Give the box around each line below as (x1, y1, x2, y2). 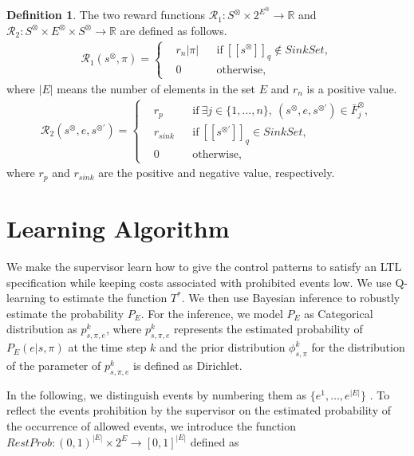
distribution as (6, 320, 77, 337)
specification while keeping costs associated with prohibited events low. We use (6, 273, 392, 290)
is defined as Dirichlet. (133, 356, 242, 373)
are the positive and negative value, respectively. (98, 164, 335, 181)
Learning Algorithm (6, 212, 230, 245)
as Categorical (304, 305, 373, 321)
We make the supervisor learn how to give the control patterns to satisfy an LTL (6, 257, 402, 274)
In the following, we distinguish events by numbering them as (6, 386, 307, 403)
